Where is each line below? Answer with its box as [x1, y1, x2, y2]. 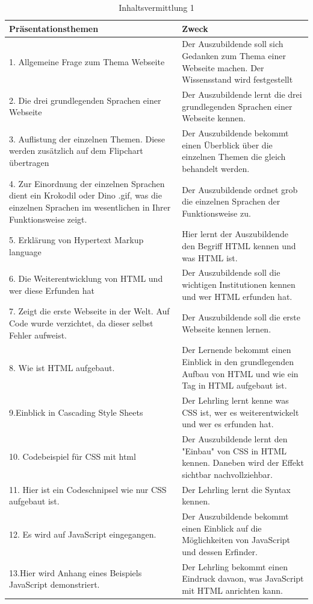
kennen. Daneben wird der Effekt [182, 456, 304, 469]
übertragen [9, 156, 49, 169]
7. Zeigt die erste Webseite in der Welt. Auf [9, 305, 170, 317]
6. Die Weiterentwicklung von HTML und [9, 272, 163, 285]
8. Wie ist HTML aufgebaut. [9, 361, 115, 374]
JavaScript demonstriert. [9, 578, 100, 591]
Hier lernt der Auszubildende [182, 227, 288, 240]
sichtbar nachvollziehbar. [182, 468, 273, 480]
